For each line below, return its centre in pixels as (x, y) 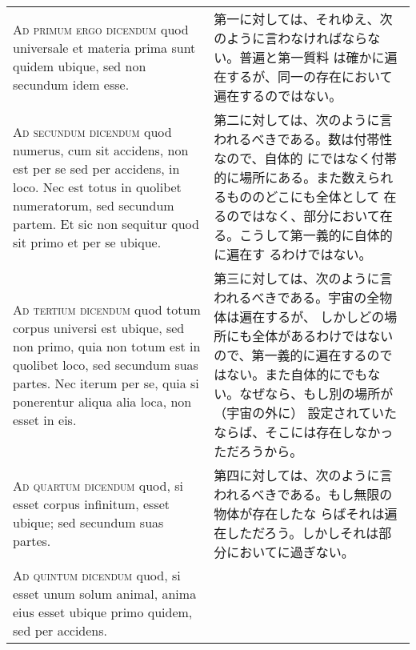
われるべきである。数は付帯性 (303, 139)
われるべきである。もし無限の (303, 494)
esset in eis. (45, 419)
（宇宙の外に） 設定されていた (306, 413)
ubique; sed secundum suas (88, 522)
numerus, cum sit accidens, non (101, 150)
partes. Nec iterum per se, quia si (106, 383)
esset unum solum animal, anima (105, 594)
